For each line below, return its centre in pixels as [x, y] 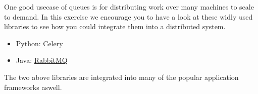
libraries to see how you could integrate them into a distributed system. [115, 26]
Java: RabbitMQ [42, 60]
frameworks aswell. [33, 87]
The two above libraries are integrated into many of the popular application [121, 77]
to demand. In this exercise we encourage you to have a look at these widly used [128, 16]
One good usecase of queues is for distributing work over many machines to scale [129, 7]
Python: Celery [39, 43]
